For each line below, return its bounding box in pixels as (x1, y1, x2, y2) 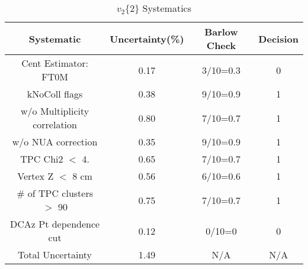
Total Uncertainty (18, 248, 92, 261)
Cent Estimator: (21, 56, 88, 70)
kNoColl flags (27, 87, 83, 101)
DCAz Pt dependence (10, 217, 100, 231)
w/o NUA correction (12, 135, 98, 148)
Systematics (142, 1, 192, 15)
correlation (33, 118, 77, 131)
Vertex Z (17, 169, 54, 183)
